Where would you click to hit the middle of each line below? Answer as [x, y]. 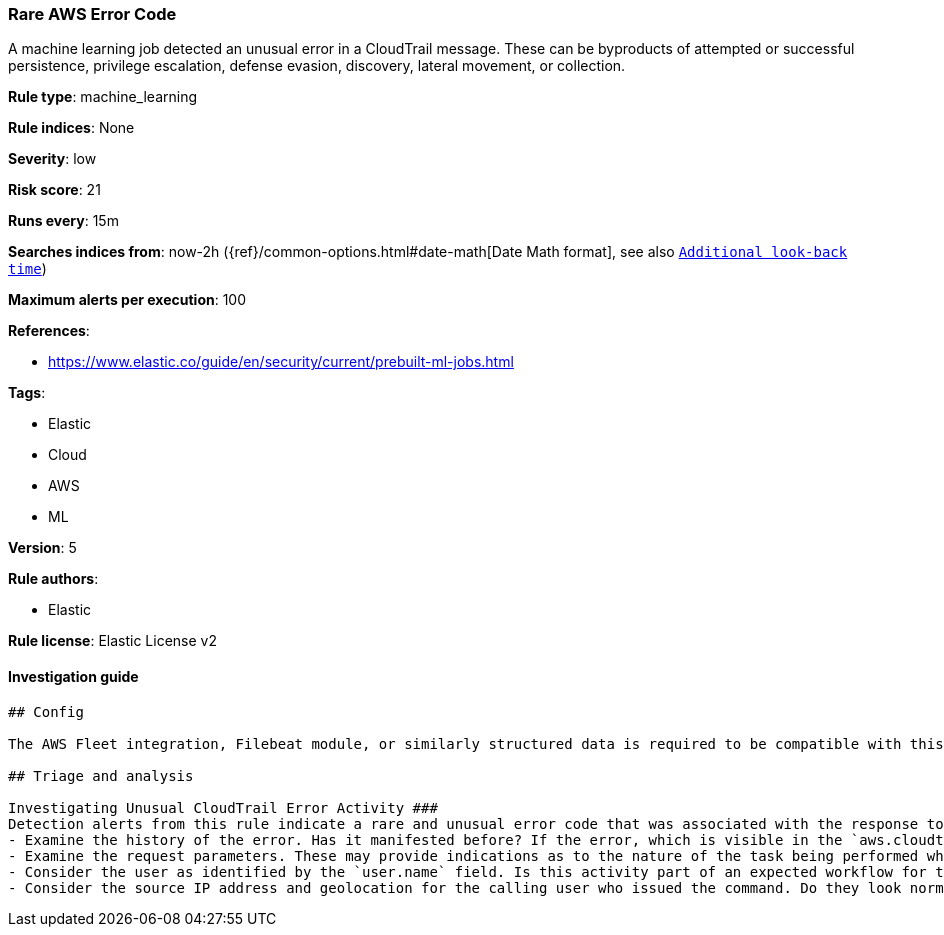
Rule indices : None [71, 128]
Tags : [27, 393]
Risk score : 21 [54, 190]
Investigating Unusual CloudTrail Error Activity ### [223, 807]
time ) [27, 269]
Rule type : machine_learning [103, 97]
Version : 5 [42, 548]
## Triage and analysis [101, 775]
